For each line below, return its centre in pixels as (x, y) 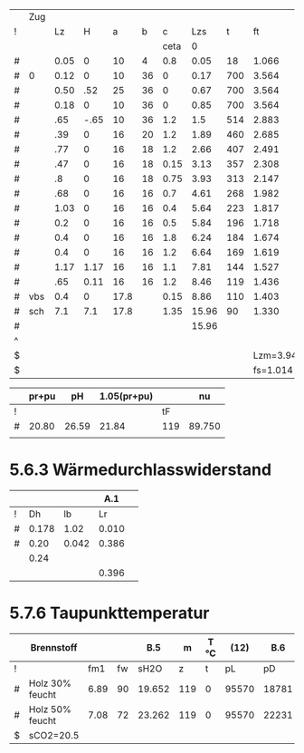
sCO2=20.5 (54, 735)
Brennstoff (54, 647)
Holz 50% (50, 709)
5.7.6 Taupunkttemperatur (109, 613)
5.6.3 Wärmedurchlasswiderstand (141, 470)
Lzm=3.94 (275, 355)
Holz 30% (50, 683)
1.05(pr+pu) (126, 396)
